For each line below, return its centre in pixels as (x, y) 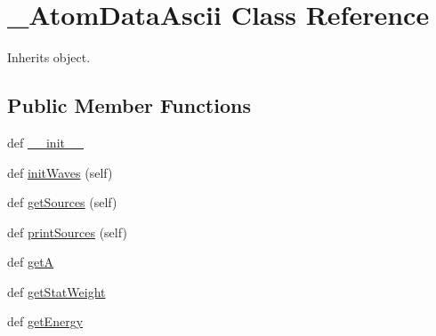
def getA (31, 262)
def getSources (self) (62, 202)
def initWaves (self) (60, 172)
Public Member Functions (129, 105)
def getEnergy (45, 321)
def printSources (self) (67, 232)
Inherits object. (49, 57)
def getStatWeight (57, 291)
